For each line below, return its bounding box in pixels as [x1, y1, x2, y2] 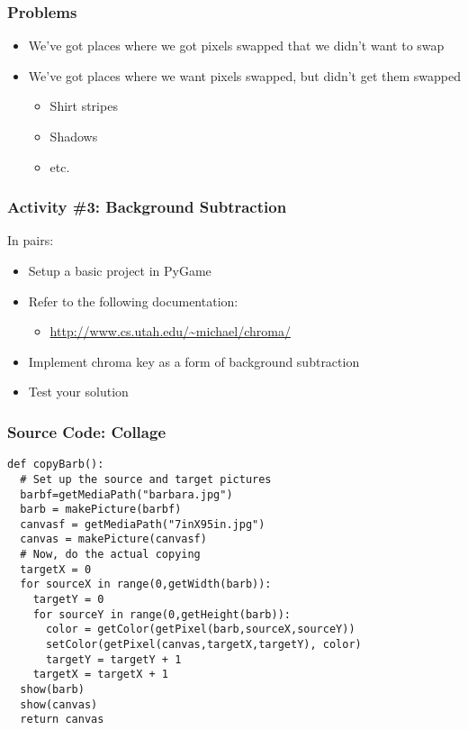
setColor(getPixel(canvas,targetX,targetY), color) [45, 638, 362, 652]
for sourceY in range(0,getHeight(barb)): [32, 607, 291, 621]
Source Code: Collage [7, 420, 166, 443]
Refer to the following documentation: [28, 291, 238, 310]
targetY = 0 [32, 593, 104, 607]
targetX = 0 [20, 562, 92, 576]
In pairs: [7, 231, 54, 250]
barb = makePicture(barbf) [20, 503, 182, 516]
